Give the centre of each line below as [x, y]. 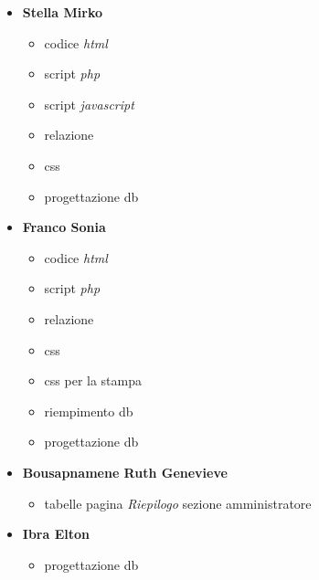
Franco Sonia [64, 227]
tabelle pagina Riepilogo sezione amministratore [178, 503]
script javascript [89, 104]
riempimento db [89, 411]
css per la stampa [93, 380]
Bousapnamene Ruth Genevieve [125, 472]
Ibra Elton [56, 534]
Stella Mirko [62, 12]
